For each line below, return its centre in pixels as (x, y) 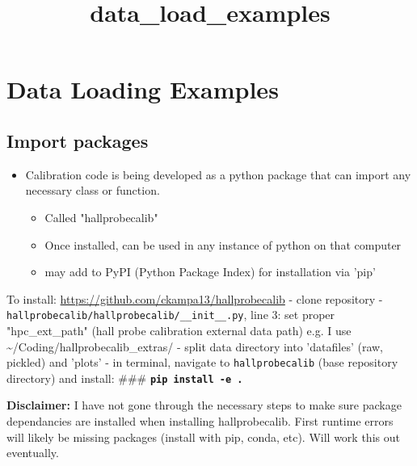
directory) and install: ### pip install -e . (125, 378)
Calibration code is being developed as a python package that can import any (218, 174)
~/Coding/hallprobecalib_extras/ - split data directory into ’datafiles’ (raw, (195, 346)
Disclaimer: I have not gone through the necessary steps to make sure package (204, 405)
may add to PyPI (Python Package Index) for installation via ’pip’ (210, 272)
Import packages (78, 140)
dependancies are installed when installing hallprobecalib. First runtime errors (200, 421)
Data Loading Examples (143, 89)
